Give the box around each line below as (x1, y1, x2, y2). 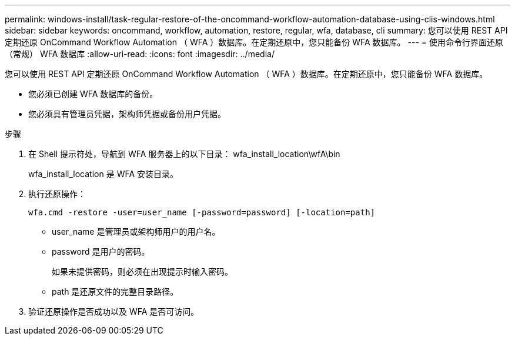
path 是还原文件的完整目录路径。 (52, 286, 179, 296)
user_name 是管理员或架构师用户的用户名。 (52, 226, 220, 236)
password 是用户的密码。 (52, 246, 150, 256)
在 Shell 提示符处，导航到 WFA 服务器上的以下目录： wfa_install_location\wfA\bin (28, 149, 340, 159)
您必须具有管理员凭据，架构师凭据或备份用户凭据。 (28, 109, 226, 119)
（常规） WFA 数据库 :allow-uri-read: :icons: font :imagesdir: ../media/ (5, 49, 275, 59)
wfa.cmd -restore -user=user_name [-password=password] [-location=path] (28, 208, 376, 217)
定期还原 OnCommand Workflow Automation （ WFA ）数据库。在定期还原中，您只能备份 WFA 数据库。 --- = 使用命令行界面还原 (5, 37, 503, 47)
